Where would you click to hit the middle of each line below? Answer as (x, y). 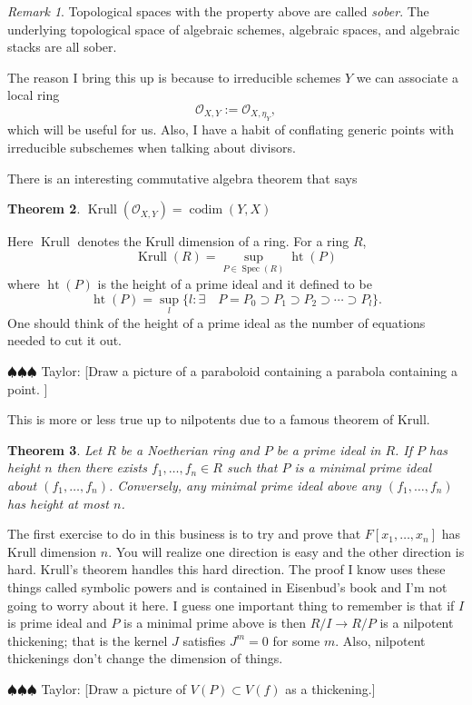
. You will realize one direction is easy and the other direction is (286, 551)
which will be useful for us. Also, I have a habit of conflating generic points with (231, 129)
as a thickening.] (330, 688)
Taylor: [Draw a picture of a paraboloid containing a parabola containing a (249, 370)
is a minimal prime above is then (215, 623)
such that (252, 467)
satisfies (204, 640)
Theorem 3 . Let (55, 449)
